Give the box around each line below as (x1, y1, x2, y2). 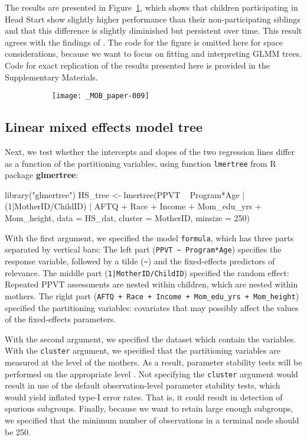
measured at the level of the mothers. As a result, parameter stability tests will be (5, 355, 302, 368)
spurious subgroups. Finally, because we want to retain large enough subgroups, (5, 402, 293, 415)
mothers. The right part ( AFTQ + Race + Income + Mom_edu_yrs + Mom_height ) (5, 289, 299, 302)
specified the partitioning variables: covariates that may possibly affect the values (5, 301, 299, 313)
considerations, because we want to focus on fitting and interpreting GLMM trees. (5, 47, 302, 60)
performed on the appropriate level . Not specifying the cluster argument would (5, 367, 298, 380)
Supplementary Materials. (5, 70, 98, 83)
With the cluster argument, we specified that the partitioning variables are (5, 344, 280, 357)
